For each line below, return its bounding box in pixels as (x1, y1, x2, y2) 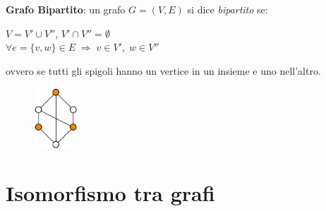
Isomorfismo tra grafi (6, 179, 215, 207)
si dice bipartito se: (187, 2, 268, 16)
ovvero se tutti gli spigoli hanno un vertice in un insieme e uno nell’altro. (6, 63, 321, 78)
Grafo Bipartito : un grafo (6, 2, 126, 16)
